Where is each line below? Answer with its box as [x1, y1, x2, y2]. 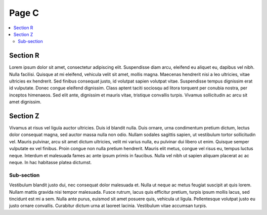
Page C [9, 7, 39, 18]
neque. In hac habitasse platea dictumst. [9, 160, 92, 166]
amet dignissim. [9, 99, 42, 105]
